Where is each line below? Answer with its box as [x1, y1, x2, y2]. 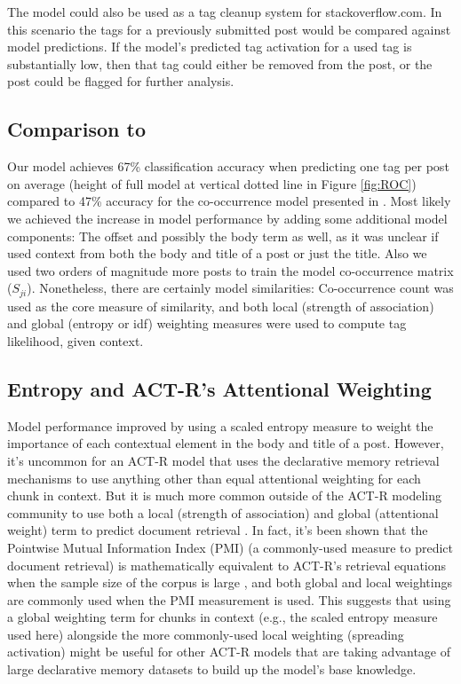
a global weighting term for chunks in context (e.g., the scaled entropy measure [7, 608, 438, 626]
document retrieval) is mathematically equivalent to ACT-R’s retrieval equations [7, 555, 447, 574]
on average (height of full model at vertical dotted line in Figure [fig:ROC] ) [7, 174, 417, 193]
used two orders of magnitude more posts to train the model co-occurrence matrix [7, 261, 454, 279]
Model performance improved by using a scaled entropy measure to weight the [7, 416, 433, 435]
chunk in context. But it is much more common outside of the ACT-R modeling [7, 486, 441, 505]
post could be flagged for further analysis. [7, 72, 234, 90]
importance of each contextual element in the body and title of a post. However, [7, 434, 444, 452]
